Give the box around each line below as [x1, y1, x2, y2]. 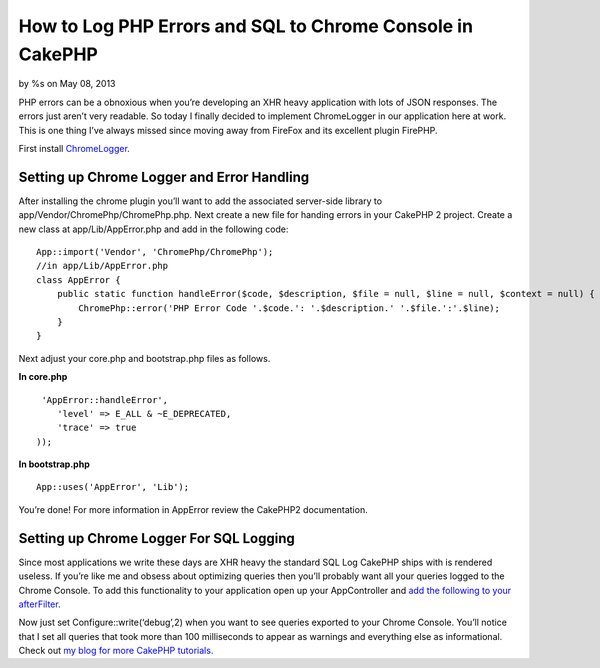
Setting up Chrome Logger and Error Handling [18, 168, 310, 185]
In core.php [18, 371, 68, 383]
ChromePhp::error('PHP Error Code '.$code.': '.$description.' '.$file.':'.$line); [78, 302, 500, 314]
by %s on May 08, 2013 [18, 78, 116, 90]
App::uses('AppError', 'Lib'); [36, 481, 190, 493]
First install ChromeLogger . [18, 142, 130, 154]
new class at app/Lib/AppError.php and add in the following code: [18, 223, 289, 235]
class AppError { [36, 274, 121, 285]
